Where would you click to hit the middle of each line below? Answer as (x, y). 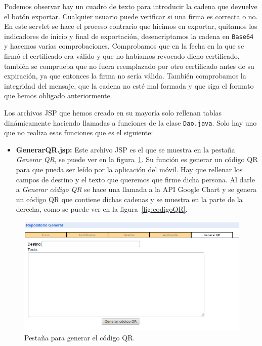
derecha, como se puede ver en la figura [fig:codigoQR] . (102, 209)
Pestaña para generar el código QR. (80, 337)
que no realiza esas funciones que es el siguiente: (79, 132)
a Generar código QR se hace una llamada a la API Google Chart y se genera (136, 189)
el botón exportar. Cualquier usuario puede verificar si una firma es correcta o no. (131, 16)
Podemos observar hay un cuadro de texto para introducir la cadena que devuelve (131, 6)
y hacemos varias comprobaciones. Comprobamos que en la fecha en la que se (124, 46)
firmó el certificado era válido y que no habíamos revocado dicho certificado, (122, 56)
